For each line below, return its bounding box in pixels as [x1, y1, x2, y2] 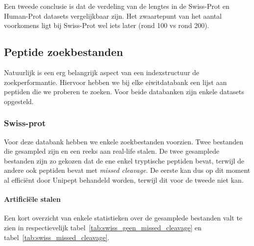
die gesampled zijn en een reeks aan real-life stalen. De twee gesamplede [4, 146, 219, 156]
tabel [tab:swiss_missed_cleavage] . [4, 232, 110, 242]
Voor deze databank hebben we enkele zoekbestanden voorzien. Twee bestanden [4, 136, 244, 146]
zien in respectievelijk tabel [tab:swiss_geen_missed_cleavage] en [4, 222, 202, 232]
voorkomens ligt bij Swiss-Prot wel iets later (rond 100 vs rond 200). [4, 20, 209, 30]
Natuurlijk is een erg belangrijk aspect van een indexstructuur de [4, 67, 200, 77]
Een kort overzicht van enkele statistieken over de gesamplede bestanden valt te [4, 213, 243, 223]
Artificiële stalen [4, 194, 61, 204]
